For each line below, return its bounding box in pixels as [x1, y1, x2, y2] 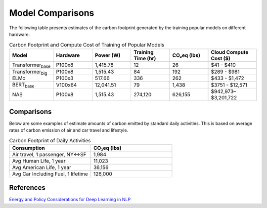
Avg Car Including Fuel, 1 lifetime [12, 170, 89, 177]
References [9, 183, 45, 192]
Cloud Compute [211, 48, 249, 55]
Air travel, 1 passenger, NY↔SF [12, 151, 87, 158]
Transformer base [12, 61, 51, 69]
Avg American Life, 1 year [12, 164, 72, 170]
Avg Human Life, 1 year [12, 157, 66, 164]
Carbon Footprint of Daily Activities [9, 137, 91, 144]
